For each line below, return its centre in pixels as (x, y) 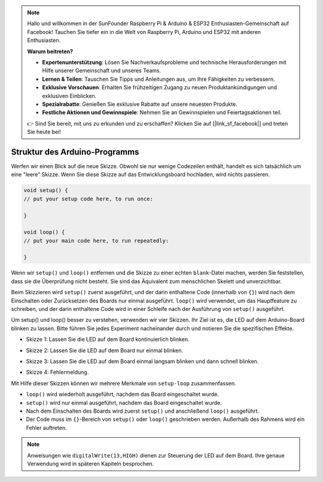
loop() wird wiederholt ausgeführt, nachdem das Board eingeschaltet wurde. (123, 394)
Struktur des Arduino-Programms (75, 152)
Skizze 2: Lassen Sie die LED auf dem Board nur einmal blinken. (105, 350)
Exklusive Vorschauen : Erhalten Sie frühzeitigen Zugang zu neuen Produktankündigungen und (160, 87)
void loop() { (44, 232)
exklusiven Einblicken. (69, 96)
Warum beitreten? (50, 51)
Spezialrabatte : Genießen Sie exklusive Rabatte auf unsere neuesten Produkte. (140, 104)
